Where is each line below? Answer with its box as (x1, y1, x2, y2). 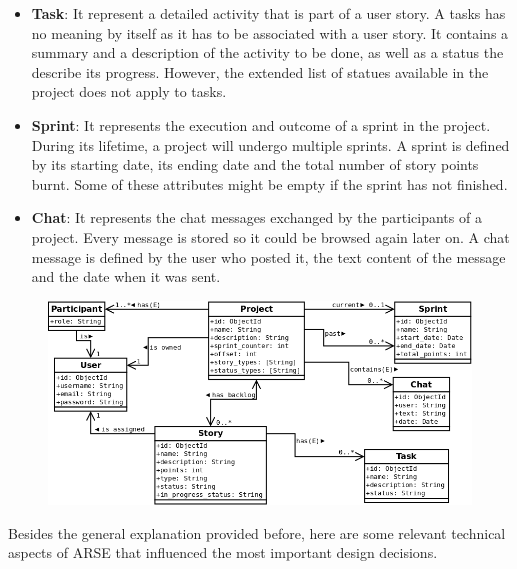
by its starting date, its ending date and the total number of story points (31, 154, 479, 175)
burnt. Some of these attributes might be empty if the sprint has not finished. (31, 173, 508, 194)
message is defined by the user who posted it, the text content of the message (31, 246, 506, 267)
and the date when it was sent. (31, 266, 221, 287)
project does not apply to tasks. (31, 81, 227, 102)
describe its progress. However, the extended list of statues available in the (31, 61, 489, 82)
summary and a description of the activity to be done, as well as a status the (31, 42, 504, 63)
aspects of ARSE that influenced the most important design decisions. (8, 542, 438, 563)
